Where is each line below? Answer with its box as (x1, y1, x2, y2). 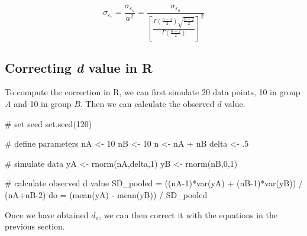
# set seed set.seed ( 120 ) (5, 117, 92, 130)
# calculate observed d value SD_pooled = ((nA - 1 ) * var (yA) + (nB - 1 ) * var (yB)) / (5, 177, 303, 189)
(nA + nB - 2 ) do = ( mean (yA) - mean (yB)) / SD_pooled (5, 189, 208, 201)
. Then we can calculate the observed (80, 98, 215, 110)
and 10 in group (14, 98, 72, 110)
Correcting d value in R (5, 58, 153, 76)
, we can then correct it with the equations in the (99, 208, 277, 221)
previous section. (5, 220, 65, 232)
